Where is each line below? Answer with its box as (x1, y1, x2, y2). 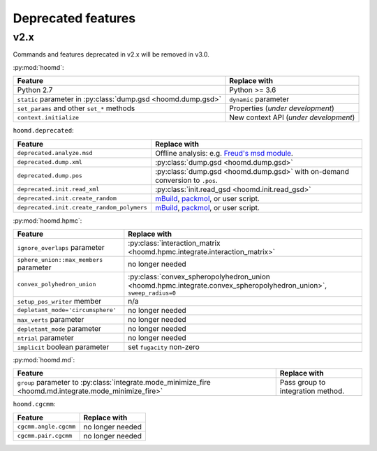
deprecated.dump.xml (17, 158, 83, 166)
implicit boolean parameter (17, 342, 110, 352)
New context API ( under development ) (229, 112, 355, 122)
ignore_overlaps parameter (17, 242, 105, 252)
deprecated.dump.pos (17, 172, 83, 179)
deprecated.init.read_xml (17, 186, 100, 193)
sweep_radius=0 (128, 289, 176, 297)
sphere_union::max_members (17, 256, 103, 263)
